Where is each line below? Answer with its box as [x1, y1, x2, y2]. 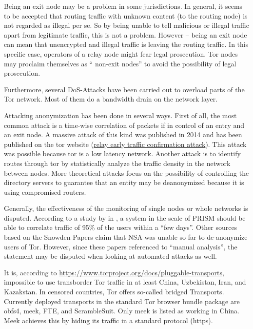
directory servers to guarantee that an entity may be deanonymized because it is [4, 177, 244, 187]
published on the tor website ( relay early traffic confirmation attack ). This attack [4, 139, 247, 149]
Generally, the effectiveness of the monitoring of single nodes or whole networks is [4, 203, 248, 213]
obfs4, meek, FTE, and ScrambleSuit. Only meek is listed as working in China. [4, 306, 240, 316]
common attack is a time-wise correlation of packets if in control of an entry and [4, 120, 245, 130]
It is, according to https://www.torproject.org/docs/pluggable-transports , [4, 267, 224, 277]
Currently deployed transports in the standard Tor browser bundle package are [4, 296, 240, 306]
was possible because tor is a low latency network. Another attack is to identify [4, 148, 241, 159]
